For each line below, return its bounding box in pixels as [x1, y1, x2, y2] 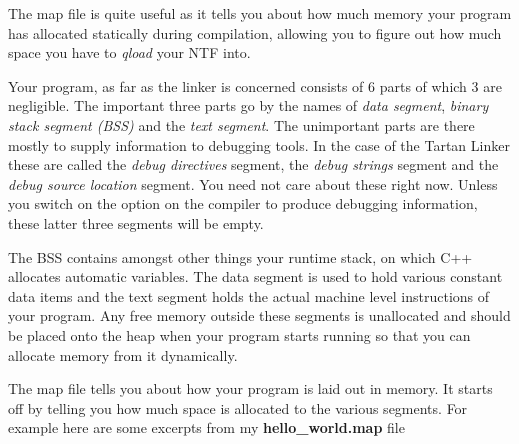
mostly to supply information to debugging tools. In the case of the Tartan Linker [8, 134, 510, 155]
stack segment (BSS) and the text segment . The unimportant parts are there [8, 114, 475, 135]
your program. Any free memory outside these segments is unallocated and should [8, 305, 511, 326]
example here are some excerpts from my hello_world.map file [8, 417, 405, 438]
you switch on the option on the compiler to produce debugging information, [8, 193, 478, 214]
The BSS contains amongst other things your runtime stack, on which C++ [8, 246, 473, 267]
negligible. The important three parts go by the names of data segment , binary [8, 95, 489, 116]
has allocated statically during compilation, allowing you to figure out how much [8, 22, 502, 43]
